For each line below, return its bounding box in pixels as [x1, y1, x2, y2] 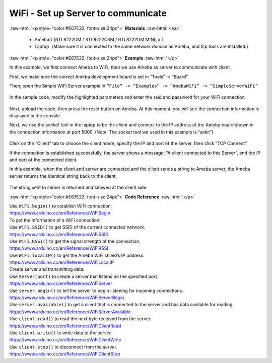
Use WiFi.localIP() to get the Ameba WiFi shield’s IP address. [9, 252, 145, 258]
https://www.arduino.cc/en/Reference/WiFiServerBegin [9, 295, 124, 301]
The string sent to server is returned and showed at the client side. [9, 184, 148, 191]
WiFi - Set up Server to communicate [9, 8, 167, 19]
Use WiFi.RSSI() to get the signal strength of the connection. [9, 238, 141, 244]
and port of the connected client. [9, 157, 78, 163]
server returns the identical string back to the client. [9, 173, 117, 179]
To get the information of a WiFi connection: [9, 217, 101, 223]
